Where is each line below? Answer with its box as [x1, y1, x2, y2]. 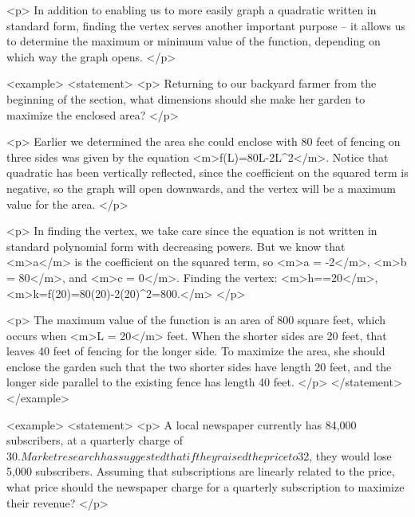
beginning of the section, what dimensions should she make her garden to [6, 90, 366, 107]
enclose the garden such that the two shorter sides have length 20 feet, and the [6, 358, 392, 374]
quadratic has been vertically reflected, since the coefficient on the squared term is [6, 164, 409, 181]
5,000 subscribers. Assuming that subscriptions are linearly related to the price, [6, 463, 395, 480]
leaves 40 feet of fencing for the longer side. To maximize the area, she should [6, 343, 385, 359]
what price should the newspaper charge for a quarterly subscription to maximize [6, 479, 405, 495]
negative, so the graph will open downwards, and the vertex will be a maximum [6, 179, 396, 196]
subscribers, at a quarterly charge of [6, 432, 183, 448]
